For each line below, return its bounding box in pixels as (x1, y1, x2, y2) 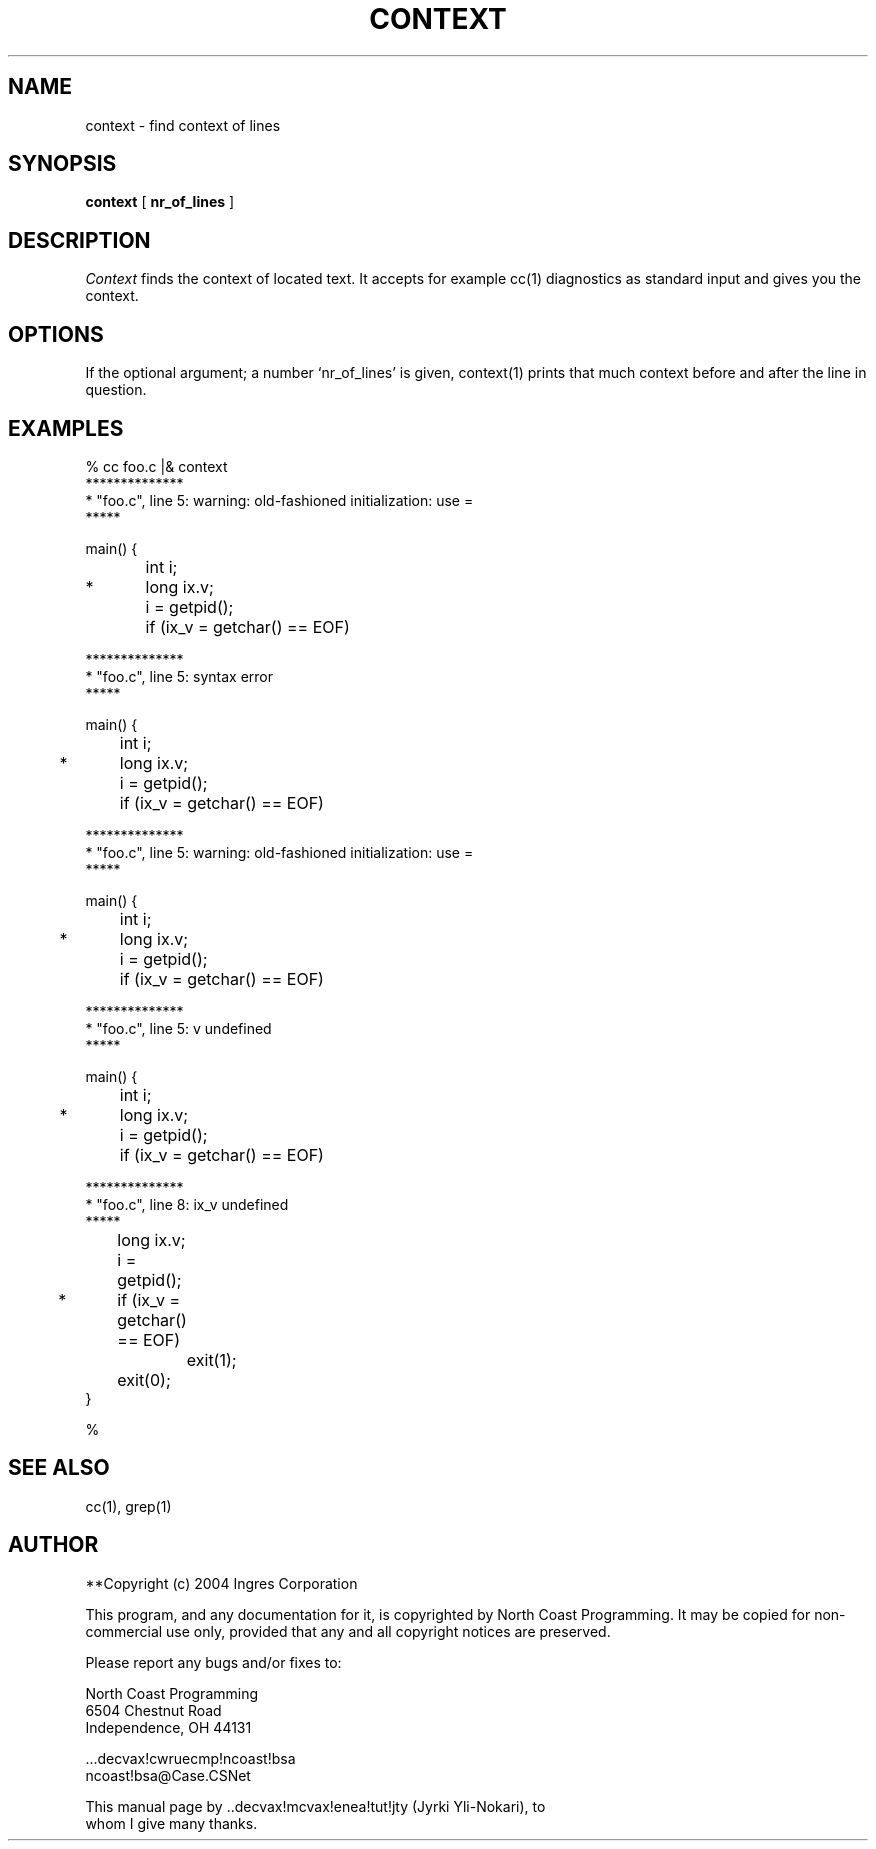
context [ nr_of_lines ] (85, 193, 235, 211)
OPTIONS (8, 321, 104, 347)
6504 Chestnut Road (85, 1701, 222, 1719)
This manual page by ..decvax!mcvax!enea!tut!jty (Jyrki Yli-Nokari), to (85, 1797, 546, 1815)
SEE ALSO (8, 1455, 110, 1481)
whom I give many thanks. (85, 1814, 258, 1832)
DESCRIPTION (8, 227, 151, 253)
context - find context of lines (85, 116, 281, 134)
